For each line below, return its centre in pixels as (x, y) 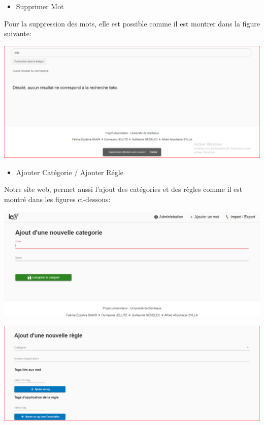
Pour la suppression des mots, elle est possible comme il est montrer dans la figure (132, 23)
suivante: (18, 33)
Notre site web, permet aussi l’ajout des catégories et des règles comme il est (123, 189)
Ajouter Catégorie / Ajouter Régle (70, 172)
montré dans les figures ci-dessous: (57, 199)
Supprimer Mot (40, 6)
